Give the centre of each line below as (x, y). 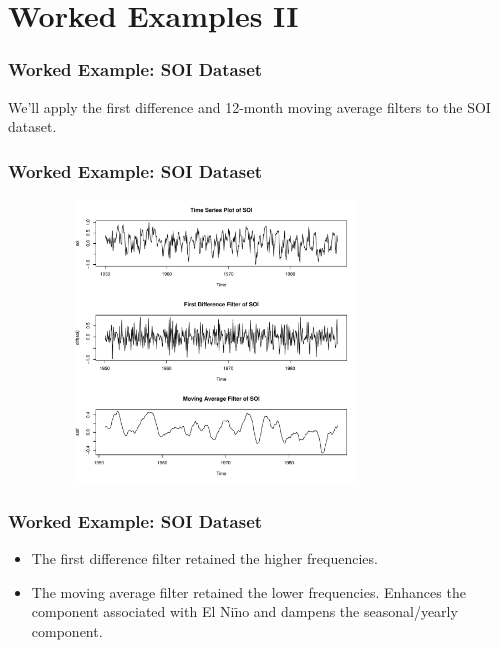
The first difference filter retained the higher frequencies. (204, 558)
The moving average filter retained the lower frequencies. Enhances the (248, 591)
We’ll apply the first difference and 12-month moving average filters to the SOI (249, 106)
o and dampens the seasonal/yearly (350, 611)
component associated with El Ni (133, 611)
